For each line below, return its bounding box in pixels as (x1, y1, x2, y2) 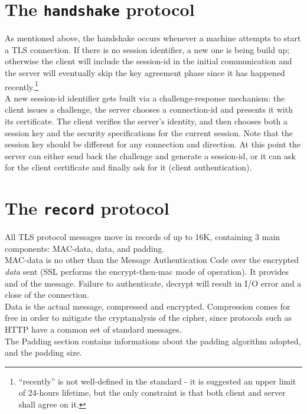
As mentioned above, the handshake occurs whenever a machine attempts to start (5, 32, 301, 44)
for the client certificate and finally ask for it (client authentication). (5, 161, 252, 173)
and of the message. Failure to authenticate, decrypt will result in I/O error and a (5, 277, 302, 289)
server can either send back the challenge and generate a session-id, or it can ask (5, 149, 296, 162)
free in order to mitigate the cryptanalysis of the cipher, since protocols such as (5, 311, 292, 324)
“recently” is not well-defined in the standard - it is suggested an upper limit (18, 374, 296, 387)
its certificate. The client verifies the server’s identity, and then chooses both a (5, 115, 288, 127)
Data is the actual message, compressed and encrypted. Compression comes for (5, 300, 290, 312)
